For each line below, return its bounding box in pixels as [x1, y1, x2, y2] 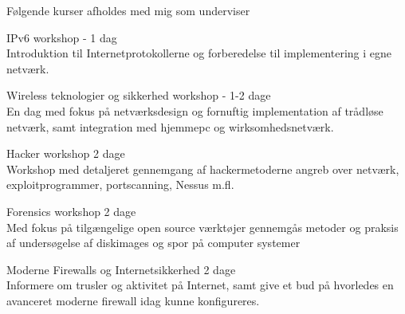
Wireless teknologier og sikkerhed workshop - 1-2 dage [6, 87, 271, 104]
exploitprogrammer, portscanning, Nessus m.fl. [6, 176, 234, 193]
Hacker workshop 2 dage [6, 145, 125, 162]
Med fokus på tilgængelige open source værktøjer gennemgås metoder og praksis [6, 218, 399, 235]
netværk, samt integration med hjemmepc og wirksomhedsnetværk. [6, 118, 334, 135]
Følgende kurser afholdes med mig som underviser [6, 2, 250, 18]
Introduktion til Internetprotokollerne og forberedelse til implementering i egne [6, 45, 391, 61]
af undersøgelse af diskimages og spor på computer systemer [6, 234, 301, 251]
